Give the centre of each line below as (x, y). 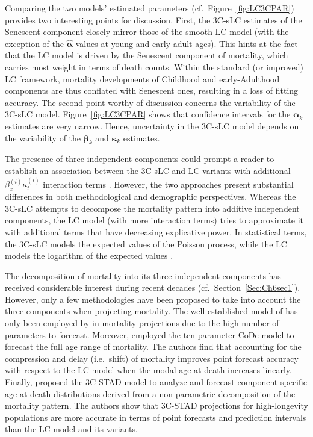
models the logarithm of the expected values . (89, 256)
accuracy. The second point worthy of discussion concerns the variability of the (150, 102)
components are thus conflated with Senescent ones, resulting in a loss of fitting (152, 91)
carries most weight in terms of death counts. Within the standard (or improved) (154, 67)
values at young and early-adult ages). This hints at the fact (187, 43)
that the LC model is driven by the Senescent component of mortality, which (147, 55)
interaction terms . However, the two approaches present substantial (168, 184)
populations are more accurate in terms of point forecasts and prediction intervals (156, 417)
